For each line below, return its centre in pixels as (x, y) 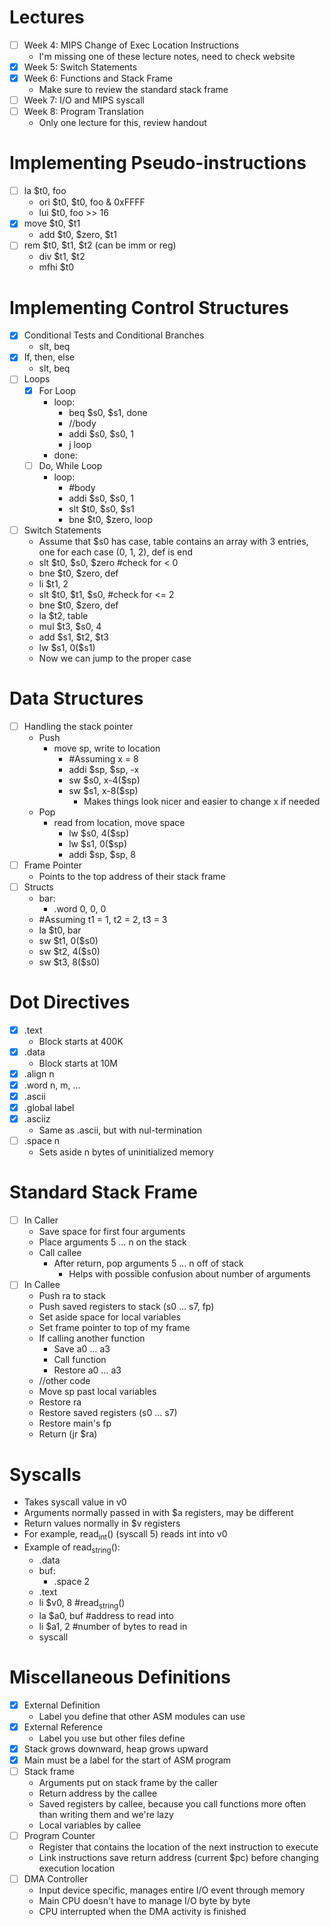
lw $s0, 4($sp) (98, 833)
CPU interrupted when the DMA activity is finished (142, 1912)
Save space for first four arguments (112, 1232)
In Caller (41, 1220)
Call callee (60, 1253)
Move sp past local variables (97, 1392)
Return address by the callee (98, 1793)
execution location (77, 1868)
